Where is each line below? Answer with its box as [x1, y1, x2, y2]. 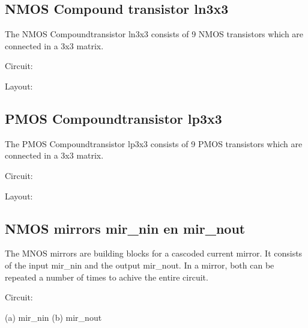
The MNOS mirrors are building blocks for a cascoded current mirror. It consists [5, 247, 303, 260]
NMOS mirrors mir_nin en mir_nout [5, 219, 246, 237]
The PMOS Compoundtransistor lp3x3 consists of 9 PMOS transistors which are [5, 137, 303, 150]
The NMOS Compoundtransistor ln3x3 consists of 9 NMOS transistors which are [5, 28, 304, 40]
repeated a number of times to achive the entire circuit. [5, 270, 208, 283]
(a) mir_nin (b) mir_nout [5, 311, 102, 323]
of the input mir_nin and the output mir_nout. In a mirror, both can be [5, 258, 274, 271]
